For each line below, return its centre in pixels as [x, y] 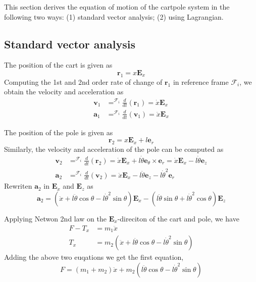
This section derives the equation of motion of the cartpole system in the [117, 7]
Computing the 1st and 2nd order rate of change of [83, 81]
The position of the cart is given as [58, 65]
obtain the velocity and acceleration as [64, 92]
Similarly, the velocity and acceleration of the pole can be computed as [114, 149]
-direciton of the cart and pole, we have [178, 218]
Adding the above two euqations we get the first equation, [94, 257]
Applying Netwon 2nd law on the [56, 218]
